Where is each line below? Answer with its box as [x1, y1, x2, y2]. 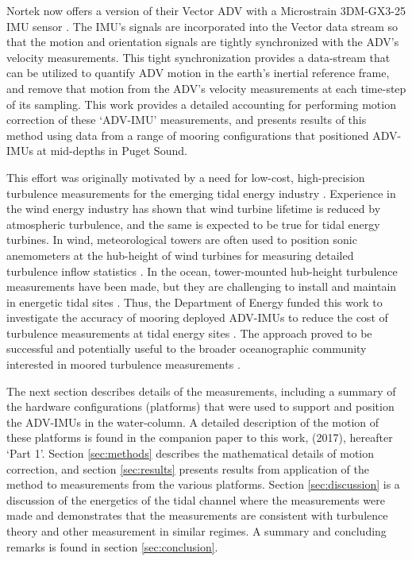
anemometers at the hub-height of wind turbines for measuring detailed [6, 246, 354, 263]
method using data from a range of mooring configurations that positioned [6, 126, 369, 143]
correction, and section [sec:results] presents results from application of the [6, 460, 370, 477]
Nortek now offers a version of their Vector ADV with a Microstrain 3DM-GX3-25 [6, 2, 406, 18]
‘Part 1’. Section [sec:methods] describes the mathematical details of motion [6, 445, 375, 462]
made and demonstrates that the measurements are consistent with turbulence [6, 507, 388, 524]
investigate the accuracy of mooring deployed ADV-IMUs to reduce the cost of [6, 309, 388, 326]
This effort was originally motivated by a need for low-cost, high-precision [6, 168, 365, 185]
